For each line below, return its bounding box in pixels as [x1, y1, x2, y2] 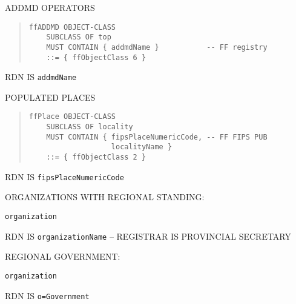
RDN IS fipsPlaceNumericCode [5, 170, 124, 183]
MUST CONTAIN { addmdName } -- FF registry [46, 42, 268, 52]
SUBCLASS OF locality [46, 123, 133, 132]
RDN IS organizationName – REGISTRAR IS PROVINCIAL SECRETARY [5, 229, 292, 242]
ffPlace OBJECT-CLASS [28, 112, 116, 121]
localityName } [111, 143, 173, 152]
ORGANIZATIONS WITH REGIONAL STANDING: [5, 191, 205, 203]
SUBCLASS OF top [46, 33, 111, 42]
